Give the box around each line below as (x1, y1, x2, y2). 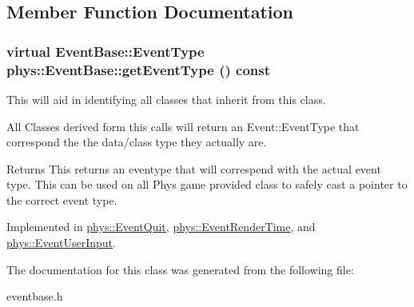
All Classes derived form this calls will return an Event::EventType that (6, 118, 360, 134)
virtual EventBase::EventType (6, 41, 205, 61)
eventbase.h (6, 288, 63, 305)
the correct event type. (6, 191, 117, 208)
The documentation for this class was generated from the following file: (6, 261, 354, 277)
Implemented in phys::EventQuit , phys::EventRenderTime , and (6, 218, 316, 235)
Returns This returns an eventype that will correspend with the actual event (6, 160, 381, 177)
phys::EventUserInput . (6, 234, 116, 251)
